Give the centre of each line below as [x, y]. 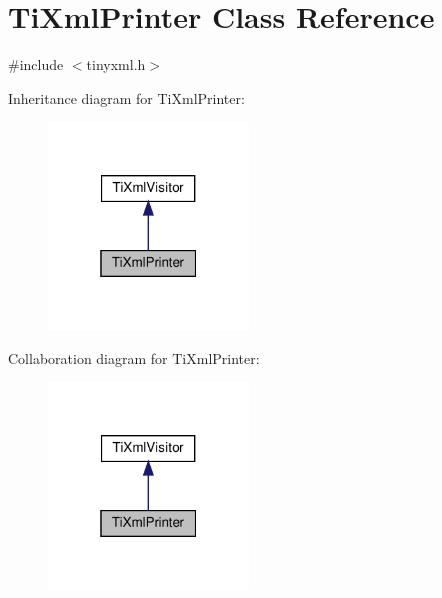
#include [36, 64]
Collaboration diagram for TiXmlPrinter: [134, 357]
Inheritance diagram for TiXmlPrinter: [126, 97]
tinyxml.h [116, 64]
